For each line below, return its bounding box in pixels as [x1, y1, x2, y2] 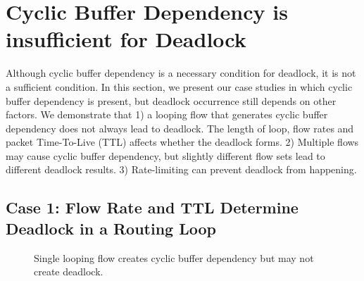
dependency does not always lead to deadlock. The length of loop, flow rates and [6, 120, 354, 135]
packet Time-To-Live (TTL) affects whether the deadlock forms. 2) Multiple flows [6, 135, 359, 149]
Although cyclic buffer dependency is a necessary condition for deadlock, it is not [6, 65, 356, 80]
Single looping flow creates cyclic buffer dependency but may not [34, 250, 314, 265]
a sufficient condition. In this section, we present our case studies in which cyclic [6, 79, 353, 94]
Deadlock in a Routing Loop [6, 217, 216, 239]
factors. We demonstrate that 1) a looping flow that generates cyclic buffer [6, 107, 328, 122]
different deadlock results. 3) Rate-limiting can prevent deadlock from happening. [6, 162, 357, 177]
